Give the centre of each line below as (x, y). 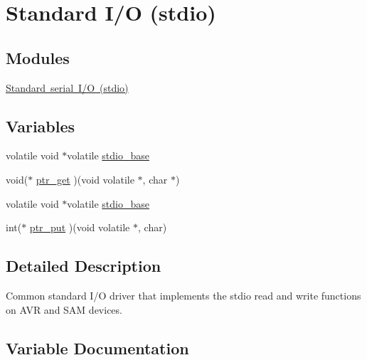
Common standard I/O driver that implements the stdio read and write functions (183, 295)
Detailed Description (84, 266)
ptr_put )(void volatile (80, 227)
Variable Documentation (97, 348)
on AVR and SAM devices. (64, 309)
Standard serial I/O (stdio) (67, 87)
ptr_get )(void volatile (85, 179)
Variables (41, 126)
